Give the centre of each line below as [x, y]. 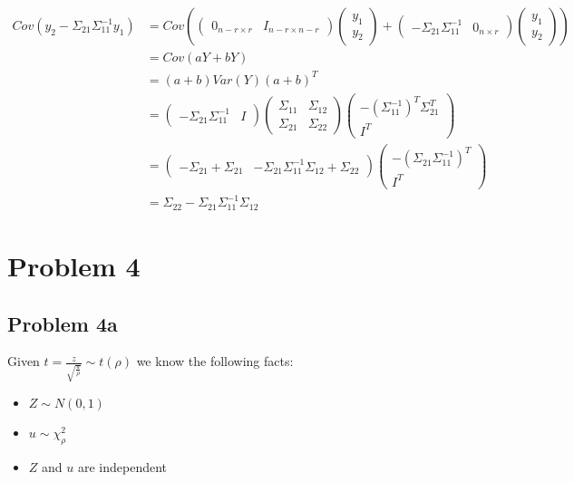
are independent [122, 466]
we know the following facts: [215, 361]
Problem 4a [63, 323]
